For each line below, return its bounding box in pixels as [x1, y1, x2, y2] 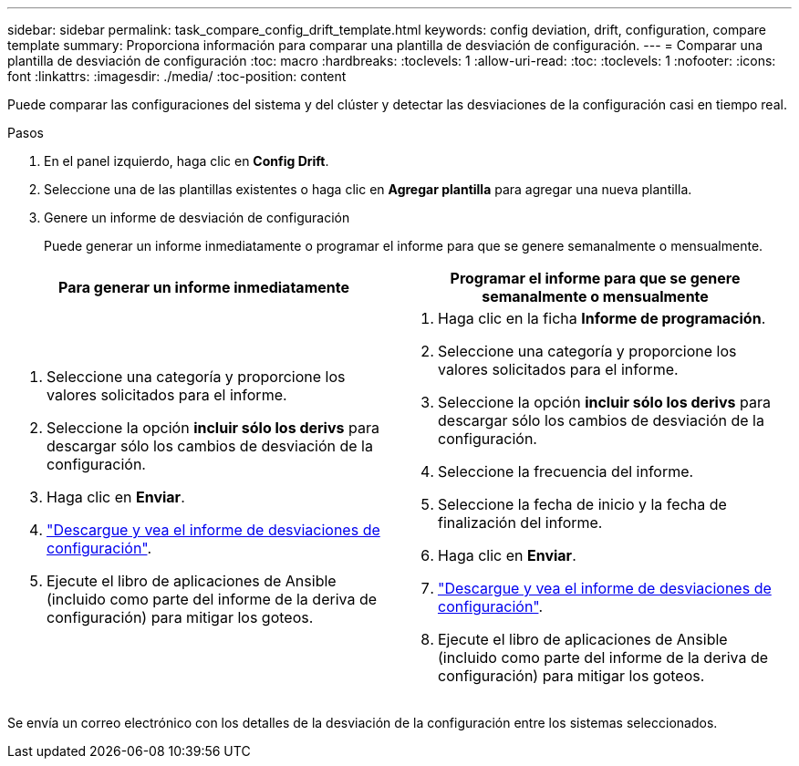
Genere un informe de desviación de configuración [44, 210, 350, 225]
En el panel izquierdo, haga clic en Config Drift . [44, 153, 329, 169]
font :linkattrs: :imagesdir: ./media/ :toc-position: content [7, 68, 347, 84]
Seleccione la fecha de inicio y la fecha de [438, 495, 727, 513]
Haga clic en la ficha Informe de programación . [438, 309, 766, 327]
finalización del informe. [438, 513, 603, 532]
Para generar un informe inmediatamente [58, 278, 349, 296]
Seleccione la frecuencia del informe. [438, 462, 694, 481]
